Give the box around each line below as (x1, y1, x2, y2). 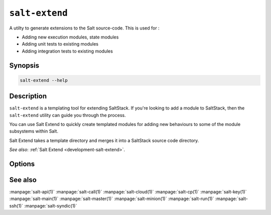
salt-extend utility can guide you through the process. (9, 112, 126, 118)
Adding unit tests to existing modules (22, 41, 99, 47)
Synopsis (9, 61, 40, 69)
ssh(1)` (9, 202, 24, 208)
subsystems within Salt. (9, 128, 59, 134)
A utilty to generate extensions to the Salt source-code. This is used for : (9, 25, 160, 31)
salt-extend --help (20, 77, 68, 83)
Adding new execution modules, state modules (22, 34, 119, 40)
